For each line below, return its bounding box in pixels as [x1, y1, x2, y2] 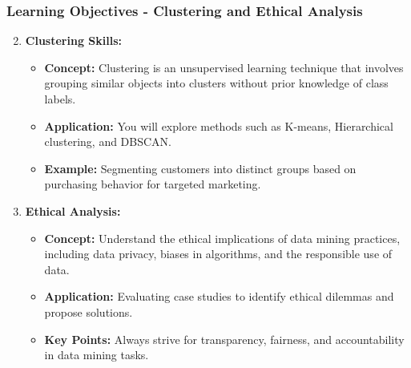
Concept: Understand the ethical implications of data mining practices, [44, 229, 401, 246]
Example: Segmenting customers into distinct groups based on [44, 160, 357, 176]
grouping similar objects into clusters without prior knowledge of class [44, 75, 389, 91]
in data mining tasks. [44, 346, 149, 363]
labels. [44, 91, 76, 107]
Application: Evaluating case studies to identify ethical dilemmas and [44, 288, 394, 305]
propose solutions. [44, 303, 133, 320]
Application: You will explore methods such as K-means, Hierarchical [44, 117, 393, 134]
